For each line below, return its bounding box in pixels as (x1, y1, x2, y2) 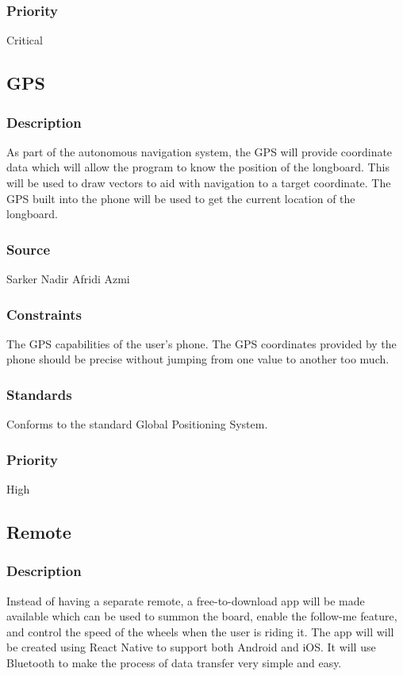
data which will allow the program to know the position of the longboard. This (6, 159, 390, 175)
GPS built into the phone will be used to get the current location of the (6, 190, 355, 206)
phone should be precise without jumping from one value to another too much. (6, 351, 390, 367)
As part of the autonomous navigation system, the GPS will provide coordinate (6, 143, 393, 159)
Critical (6, 32, 43, 48)
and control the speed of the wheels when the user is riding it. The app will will (6, 623, 394, 640)
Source (6, 239, 51, 259)
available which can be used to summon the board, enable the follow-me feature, (6, 608, 397, 624)
